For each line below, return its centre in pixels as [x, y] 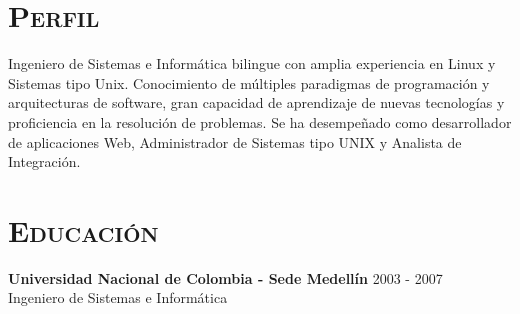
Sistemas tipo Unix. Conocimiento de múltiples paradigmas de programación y [249, 82]
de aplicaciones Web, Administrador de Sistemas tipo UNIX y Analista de [235, 141]
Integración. [44, 161]
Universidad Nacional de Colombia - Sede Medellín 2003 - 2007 [225, 277]
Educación [83, 229]
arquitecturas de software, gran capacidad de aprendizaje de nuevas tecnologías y [256, 102]
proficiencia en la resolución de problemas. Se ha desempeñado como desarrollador [260, 121]
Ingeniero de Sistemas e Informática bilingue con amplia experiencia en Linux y [252, 63]
